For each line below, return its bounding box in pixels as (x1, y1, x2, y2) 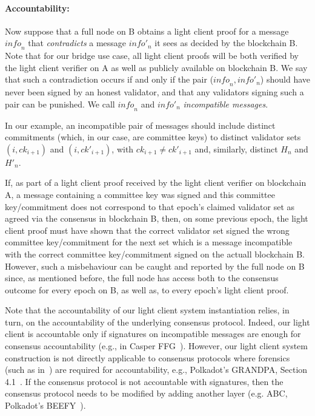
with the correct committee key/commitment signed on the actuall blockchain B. (5, 247, 305, 260)
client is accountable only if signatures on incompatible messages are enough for (5, 327, 301, 340)
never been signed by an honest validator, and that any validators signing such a (5, 86, 304, 98)
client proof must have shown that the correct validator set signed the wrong (5, 223, 290, 236)
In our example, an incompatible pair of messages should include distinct (5, 118, 276, 131)
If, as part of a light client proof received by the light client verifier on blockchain (5, 176, 307, 189)
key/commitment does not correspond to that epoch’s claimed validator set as (5, 200, 295, 213)
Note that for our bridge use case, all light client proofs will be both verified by (5, 49, 299, 62)
